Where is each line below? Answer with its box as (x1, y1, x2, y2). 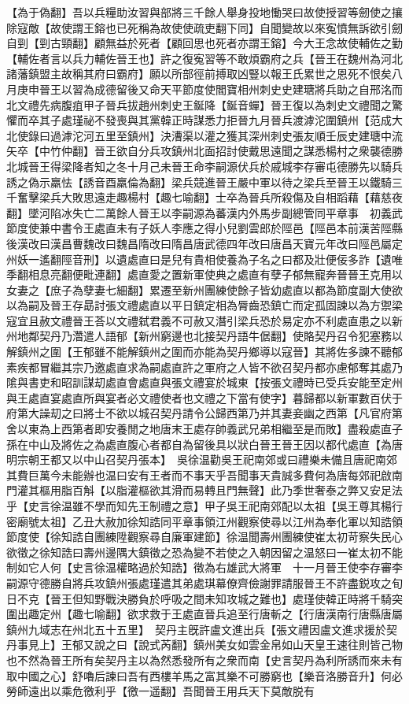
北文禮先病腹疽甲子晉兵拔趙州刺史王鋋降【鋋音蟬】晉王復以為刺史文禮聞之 (6, 96, 392, 113)
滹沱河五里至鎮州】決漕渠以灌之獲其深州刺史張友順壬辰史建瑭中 (61, 127, 392, 143)
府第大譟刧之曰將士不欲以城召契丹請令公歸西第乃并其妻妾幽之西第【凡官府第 (6, 405, 403, 421)
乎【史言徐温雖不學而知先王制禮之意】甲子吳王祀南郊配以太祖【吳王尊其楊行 (6, 498, 403, 513)
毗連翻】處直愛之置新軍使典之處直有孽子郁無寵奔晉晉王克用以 (83, 266, 403, 283)
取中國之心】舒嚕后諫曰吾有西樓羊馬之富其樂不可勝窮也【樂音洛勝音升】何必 (6, 667, 403, 684)
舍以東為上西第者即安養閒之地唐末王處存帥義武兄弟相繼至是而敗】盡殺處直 (6, 421, 392, 437)
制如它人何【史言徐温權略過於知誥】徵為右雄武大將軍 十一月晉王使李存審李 (6, 559, 403, 576)
